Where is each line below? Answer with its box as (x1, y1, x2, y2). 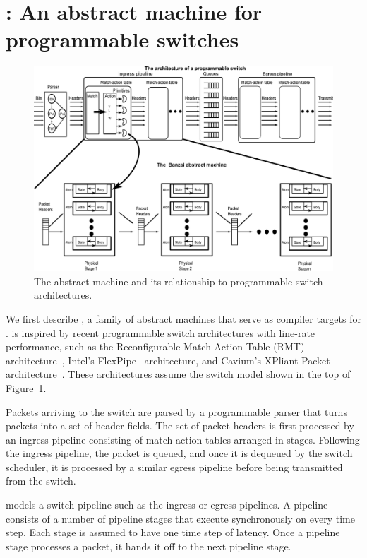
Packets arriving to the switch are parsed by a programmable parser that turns (6, 404, 347, 419)
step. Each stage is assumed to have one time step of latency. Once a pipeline (6, 525, 340, 540)
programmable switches (6, 25, 239, 54)
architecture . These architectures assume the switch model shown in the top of (6, 367, 351, 381)
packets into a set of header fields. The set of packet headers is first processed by (6, 418, 354, 433)
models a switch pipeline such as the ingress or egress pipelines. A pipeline (6, 497, 328, 512)
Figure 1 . (6, 380, 47, 395)
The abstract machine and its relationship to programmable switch (34, 273, 323, 288)
